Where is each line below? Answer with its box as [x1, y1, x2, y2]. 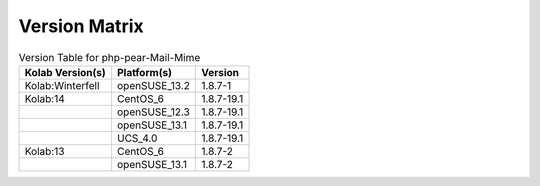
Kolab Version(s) [24, 65, 107, 79]
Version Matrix [18, 15, 144, 37]
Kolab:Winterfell [24, 78, 100, 92]
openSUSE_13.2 [116, 78, 190, 92]
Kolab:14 [24, 91, 65, 105]
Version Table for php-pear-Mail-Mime [18, 50, 201, 64]
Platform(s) [116, 65, 172, 79]
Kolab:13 [24, 144, 65, 158]
